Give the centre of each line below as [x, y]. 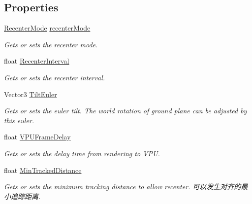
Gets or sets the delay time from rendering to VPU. [82, 153]
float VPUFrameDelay [37, 137]
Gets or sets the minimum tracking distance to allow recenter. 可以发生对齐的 [123, 187]
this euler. [19, 120]
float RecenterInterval [37, 61]
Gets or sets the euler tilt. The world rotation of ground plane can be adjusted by [126, 111]
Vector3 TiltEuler [31, 94]
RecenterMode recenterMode [47, 28]
